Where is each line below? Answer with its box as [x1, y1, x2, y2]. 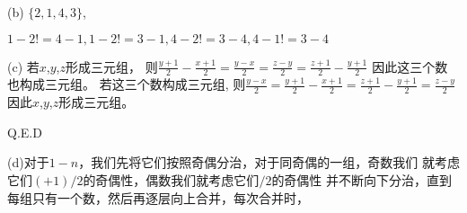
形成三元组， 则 [66, 57, 158, 75]
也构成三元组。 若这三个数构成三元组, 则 [7, 75, 246, 93]
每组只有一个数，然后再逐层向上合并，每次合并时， [7, 188, 309, 207]
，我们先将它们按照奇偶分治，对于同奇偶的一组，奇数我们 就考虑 [78, 153, 460, 172]
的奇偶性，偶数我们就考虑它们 [83, 171, 260, 190]
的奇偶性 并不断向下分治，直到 [271, 171, 453, 190]
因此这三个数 [372, 57, 448, 75]
